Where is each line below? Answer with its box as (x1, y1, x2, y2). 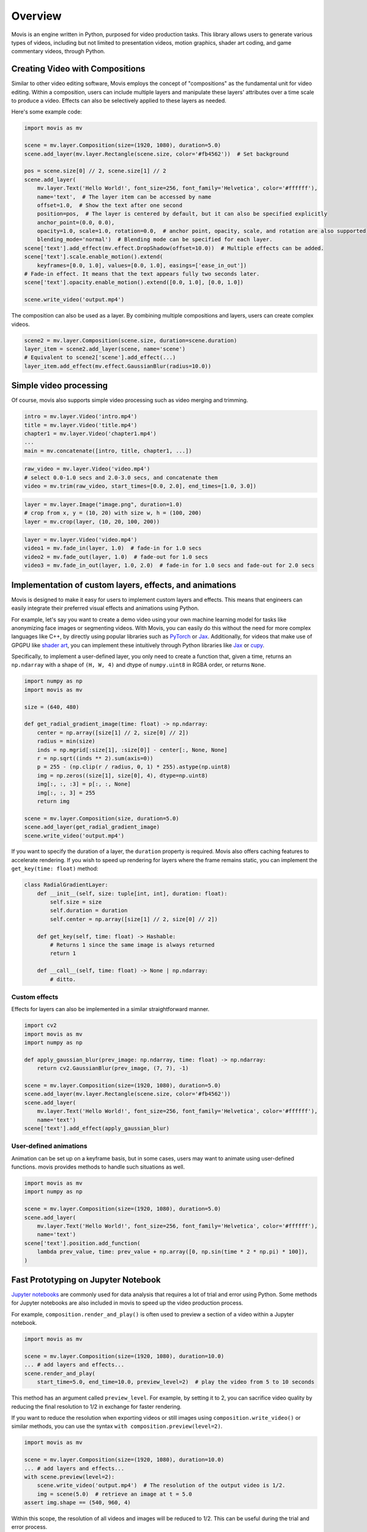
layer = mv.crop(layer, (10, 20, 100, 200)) (24, 518, 160, 525)
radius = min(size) (37, 738, 96, 745)
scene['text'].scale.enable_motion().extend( (24, 253, 163, 260)
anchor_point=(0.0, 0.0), (37, 219, 115, 226)
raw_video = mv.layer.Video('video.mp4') (24, 466, 150, 472)
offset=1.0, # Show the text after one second (37, 202, 183, 208)
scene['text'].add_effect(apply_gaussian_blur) (24, 1124, 169, 1132)
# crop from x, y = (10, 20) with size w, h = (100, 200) (24, 509, 202, 517)
